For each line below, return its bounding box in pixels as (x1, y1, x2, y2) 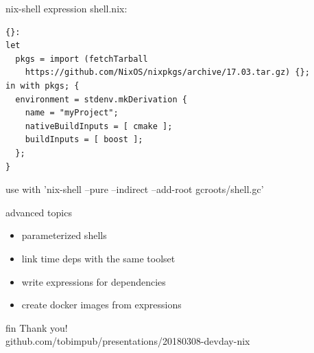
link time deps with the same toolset (21, 251, 176, 265)
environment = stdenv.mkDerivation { (15, 94, 187, 104)
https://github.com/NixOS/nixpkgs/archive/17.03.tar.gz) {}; (25, 67, 310, 78)
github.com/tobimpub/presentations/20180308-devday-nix (5, 334, 250, 348)
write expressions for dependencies (21, 274, 166, 288)
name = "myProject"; (25, 108, 119, 118)
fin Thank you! (5, 320, 68, 334)
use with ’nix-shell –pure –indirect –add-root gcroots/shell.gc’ (5, 182, 264, 196)
